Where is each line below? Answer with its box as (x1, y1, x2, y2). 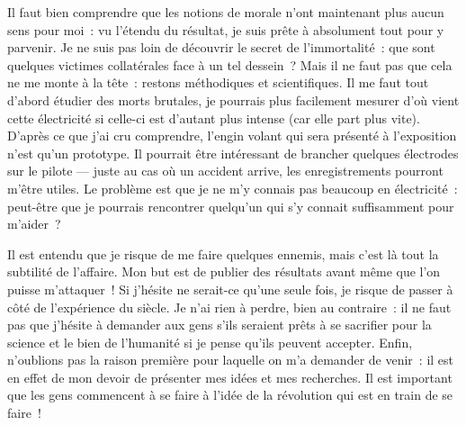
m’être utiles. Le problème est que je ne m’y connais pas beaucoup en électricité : (7, 178, 458, 197)
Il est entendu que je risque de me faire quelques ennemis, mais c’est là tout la (7, 244, 439, 263)
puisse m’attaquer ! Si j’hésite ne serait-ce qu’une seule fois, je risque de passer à (7, 279, 453, 298)
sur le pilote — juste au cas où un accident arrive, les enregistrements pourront (7, 161, 444, 180)
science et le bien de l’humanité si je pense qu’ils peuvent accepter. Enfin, (7, 332, 413, 351)
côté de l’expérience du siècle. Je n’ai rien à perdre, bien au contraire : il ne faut (7, 297, 452, 316)
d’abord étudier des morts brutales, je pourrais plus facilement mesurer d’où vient (7, 90, 460, 109)
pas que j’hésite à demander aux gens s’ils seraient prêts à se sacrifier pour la (7, 315, 432, 334)
